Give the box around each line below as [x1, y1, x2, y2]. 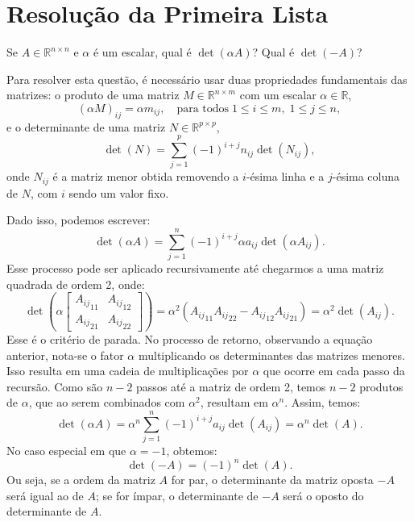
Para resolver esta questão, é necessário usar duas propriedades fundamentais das [6, 70, 408, 87]
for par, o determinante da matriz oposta [171, 471, 374, 488]
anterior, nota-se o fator [6, 346, 124, 363]
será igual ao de [6, 487, 84, 503]
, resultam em [200, 394, 268, 411]
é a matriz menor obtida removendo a [52, 168, 239, 185]
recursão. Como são [6, 378, 103, 395]
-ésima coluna [332, 168, 400, 185]
